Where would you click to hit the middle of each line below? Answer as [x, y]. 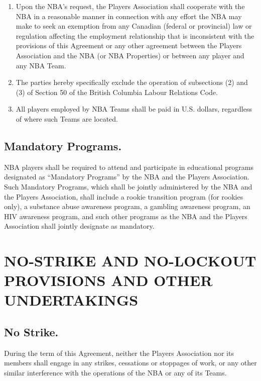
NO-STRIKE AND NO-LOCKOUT [130, 261]
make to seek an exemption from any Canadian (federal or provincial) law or [134, 26]
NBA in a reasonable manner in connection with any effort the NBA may [129, 16]
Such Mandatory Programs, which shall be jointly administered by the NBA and [128, 186]
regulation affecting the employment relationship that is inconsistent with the [135, 35]
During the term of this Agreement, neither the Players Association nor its [119, 353]
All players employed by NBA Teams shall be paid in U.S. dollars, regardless [134, 109]
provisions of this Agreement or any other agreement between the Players [129, 45]
